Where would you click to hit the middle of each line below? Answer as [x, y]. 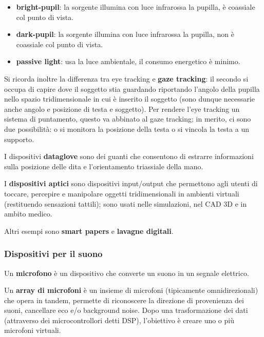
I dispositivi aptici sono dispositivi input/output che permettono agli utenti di [131, 183]
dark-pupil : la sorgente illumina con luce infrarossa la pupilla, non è [125, 34]
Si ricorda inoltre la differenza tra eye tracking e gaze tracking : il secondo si [126, 78]
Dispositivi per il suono [53, 254]
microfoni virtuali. [33, 330]
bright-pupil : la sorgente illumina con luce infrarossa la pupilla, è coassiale [136, 7]
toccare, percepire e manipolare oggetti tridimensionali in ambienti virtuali [122, 193]
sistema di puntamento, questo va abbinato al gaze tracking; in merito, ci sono [128, 119]
